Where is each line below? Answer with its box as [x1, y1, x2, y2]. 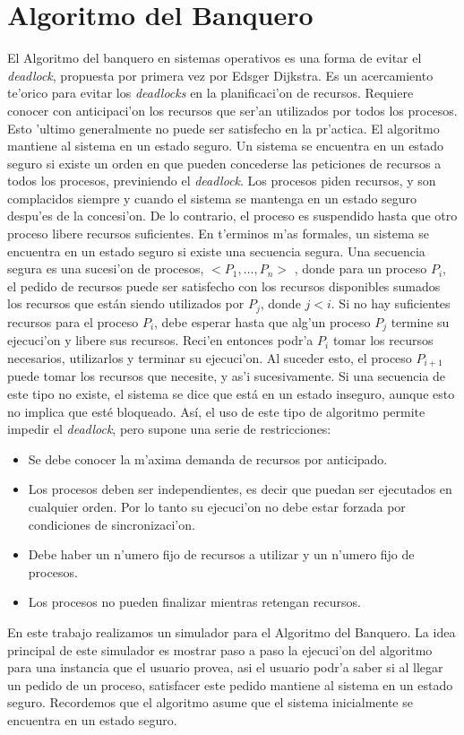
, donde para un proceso [294, 259, 427, 278]
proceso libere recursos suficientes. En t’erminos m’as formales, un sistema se [7, 224, 429, 243]
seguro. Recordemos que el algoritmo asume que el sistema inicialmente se [7, 693, 413, 712]
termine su [391, 312, 450, 331]
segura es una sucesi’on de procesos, [7, 259, 204, 278]
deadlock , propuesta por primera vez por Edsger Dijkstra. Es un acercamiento [7, 65, 434, 84]
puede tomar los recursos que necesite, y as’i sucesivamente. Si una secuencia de [7, 367, 446, 385]
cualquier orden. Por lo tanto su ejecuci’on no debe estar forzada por [28, 497, 406, 515]
